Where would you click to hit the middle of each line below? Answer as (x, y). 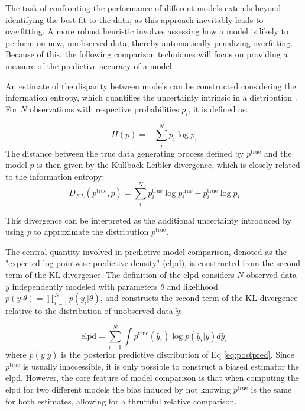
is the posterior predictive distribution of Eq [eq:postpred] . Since (178, 354)
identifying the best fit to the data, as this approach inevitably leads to (134, 19)
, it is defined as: (218, 109)
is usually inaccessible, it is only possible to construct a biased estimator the (161, 366)
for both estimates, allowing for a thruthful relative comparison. (121, 401)
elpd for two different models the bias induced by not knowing (118, 389)
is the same (271, 389)
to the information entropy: (55, 176)
